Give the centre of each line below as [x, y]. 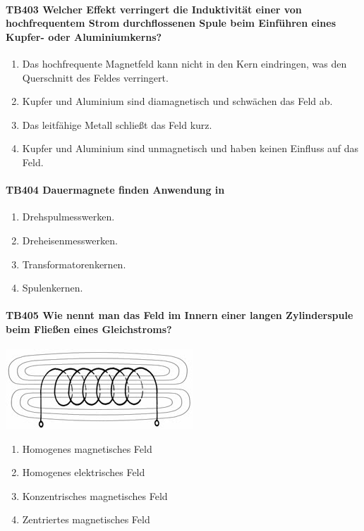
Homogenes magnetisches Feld [87, 448]
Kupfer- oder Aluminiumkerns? [84, 36]
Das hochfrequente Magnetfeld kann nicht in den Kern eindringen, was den [184, 63]
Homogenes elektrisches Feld [84, 472]
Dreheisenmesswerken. [70, 240]
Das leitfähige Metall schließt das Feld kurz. [117, 124]
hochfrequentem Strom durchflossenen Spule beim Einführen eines [171, 23]
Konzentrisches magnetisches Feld [95, 495]
